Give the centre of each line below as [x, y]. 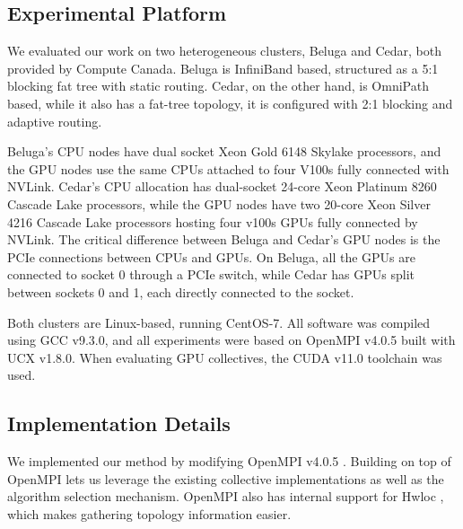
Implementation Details [119, 423]
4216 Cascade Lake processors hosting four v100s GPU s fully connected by [213, 221]
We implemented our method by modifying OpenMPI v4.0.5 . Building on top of [229, 461]
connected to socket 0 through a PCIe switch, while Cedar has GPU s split [211, 274]
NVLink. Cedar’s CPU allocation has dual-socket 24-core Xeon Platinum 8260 [222, 186]
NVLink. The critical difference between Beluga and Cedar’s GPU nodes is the [224, 239]
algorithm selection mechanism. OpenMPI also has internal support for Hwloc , [226, 496]
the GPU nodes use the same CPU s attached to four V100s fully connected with [228, 168]
